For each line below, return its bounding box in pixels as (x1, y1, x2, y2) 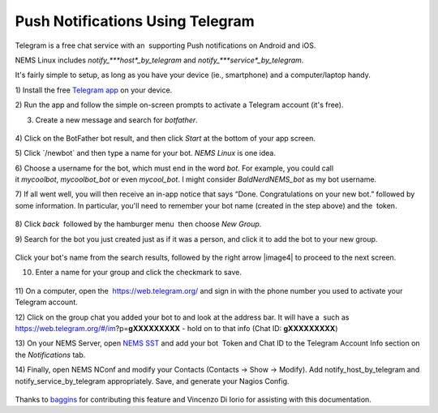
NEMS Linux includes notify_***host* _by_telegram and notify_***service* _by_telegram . (15, 55, 304, 65)
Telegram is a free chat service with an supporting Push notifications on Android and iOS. (15, 41, 316, 50)
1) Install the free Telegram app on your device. (15, 85, 173, 95)
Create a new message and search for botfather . (35, 114, 198, 125)
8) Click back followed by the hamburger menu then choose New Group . (15, 219, 262, 229)
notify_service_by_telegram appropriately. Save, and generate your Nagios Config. (15, 376, 290, 385)
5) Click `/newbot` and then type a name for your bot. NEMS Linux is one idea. (15, 148, 276, 158)
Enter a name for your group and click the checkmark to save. (35, 268, 243, 277)
